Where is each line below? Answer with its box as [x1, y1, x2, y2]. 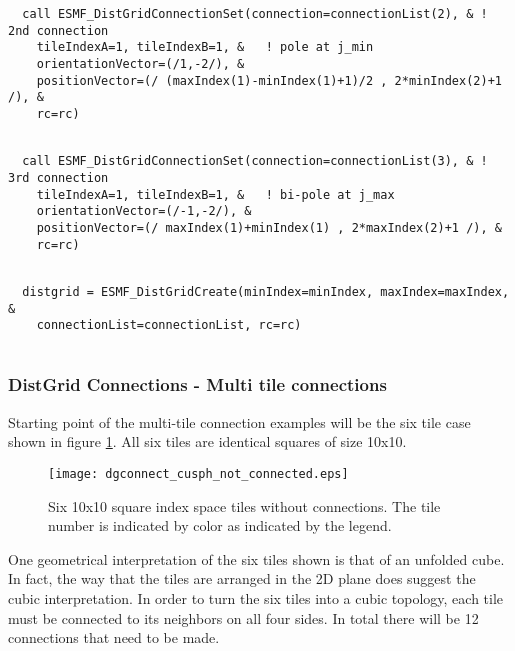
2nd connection [8, 23, 109, 38]
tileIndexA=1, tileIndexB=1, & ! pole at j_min [36, 40, 374, 55]
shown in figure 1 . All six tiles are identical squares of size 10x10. [8, 431, 407, 452]
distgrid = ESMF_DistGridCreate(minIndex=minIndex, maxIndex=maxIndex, [22, 284, 510, 299]
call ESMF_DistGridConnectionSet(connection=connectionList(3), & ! [22, 154, 488, 169]
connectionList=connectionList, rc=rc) [36, 318, 302, 333]
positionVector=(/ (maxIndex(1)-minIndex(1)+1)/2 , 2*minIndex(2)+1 [36, 73, 502, 88]
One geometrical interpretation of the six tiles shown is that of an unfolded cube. [8, 548, 505, 569]
